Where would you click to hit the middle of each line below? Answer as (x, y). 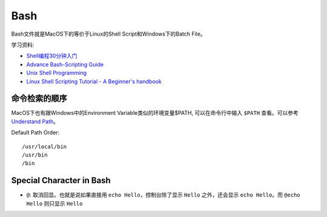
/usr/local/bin (45, 146)
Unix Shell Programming (57, 73)
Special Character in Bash (61, 180)
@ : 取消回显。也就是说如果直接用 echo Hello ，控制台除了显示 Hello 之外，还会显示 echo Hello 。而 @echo (163, 195)
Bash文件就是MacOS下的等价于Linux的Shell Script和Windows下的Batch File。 (108, 34)
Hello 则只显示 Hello (54, 203)
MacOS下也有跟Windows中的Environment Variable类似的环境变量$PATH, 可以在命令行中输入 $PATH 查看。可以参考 (155, 113)
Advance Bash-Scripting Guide (65, 64)
